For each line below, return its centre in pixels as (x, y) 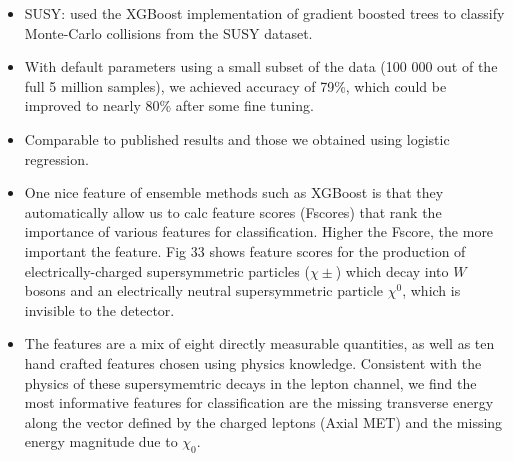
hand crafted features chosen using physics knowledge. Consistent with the (253, 362)
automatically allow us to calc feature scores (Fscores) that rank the (233, 211)
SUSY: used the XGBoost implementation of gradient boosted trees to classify (264, 13)
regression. (56, 158)
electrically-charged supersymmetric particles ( (167, 270)
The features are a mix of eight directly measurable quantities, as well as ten (259, 343)
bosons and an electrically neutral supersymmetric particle (204, 290)
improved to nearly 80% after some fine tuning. (169, 105)
